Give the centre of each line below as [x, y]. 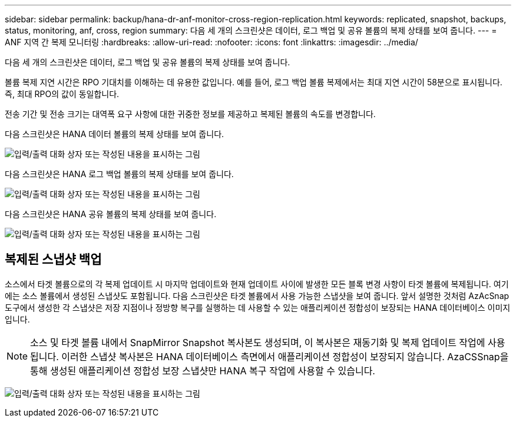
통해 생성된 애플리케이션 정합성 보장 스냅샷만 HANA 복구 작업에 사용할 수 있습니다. [203, 371]
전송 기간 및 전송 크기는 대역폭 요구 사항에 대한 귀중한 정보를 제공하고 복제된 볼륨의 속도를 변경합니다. [190, 114]
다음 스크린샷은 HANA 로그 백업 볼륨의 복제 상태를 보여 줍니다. [119, 174]
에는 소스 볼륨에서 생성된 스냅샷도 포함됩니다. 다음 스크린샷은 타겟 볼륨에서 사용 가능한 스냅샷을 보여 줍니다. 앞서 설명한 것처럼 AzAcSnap [257, 295]
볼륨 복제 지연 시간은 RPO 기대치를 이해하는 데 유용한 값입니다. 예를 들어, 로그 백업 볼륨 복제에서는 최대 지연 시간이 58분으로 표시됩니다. [254, 82]
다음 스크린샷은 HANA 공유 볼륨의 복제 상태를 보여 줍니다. [111, 214]
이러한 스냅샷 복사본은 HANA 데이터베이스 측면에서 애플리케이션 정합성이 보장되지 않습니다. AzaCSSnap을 [285, 356]
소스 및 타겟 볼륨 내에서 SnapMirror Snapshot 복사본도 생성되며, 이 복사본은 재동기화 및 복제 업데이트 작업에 [258, 342]
